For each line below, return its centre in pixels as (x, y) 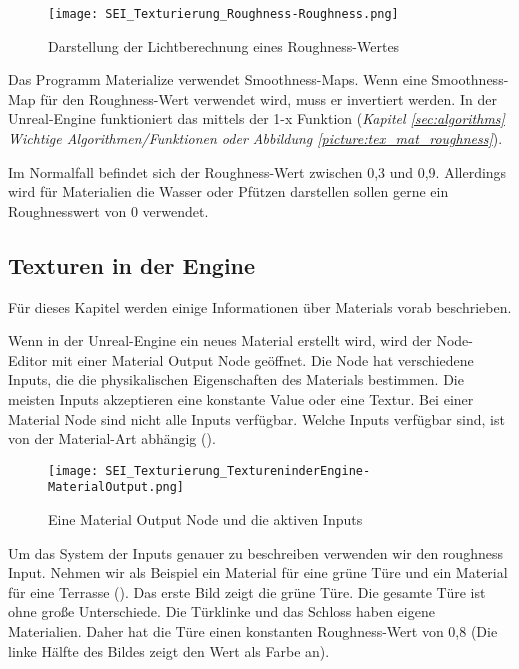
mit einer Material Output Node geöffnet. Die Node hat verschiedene (262, 359)
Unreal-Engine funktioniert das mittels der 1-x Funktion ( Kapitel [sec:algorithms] (256, 118)
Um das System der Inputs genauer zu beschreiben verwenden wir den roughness (255, 552)
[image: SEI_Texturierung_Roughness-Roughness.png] (223, 14)
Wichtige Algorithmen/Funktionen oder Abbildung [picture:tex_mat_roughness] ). (255, 138)
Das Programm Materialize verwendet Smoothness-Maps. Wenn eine (217, 79)
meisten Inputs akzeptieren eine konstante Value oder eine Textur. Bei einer (241, 398)
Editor (28, 359)
